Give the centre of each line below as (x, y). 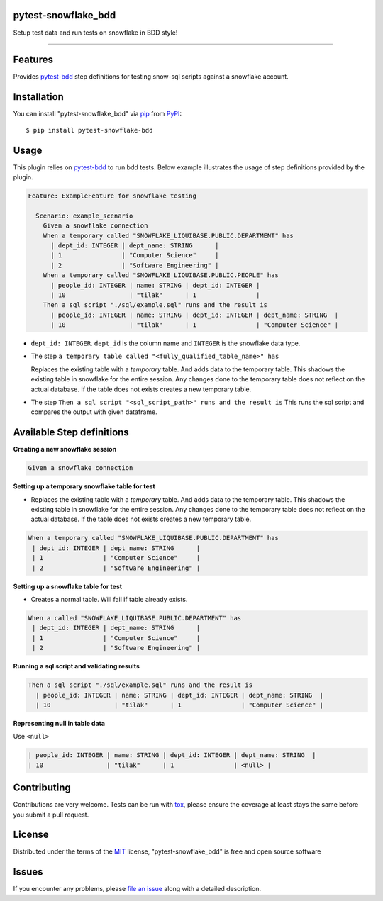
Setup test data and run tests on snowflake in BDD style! (95, 33)
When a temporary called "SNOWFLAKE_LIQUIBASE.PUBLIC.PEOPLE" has (161, 275)
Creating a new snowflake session (65, 449)
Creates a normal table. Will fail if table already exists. (109, 599)
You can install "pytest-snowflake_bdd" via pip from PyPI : (98, 114)
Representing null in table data (59, 723)
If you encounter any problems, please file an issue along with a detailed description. (137, 889)
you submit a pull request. (51, 815)
